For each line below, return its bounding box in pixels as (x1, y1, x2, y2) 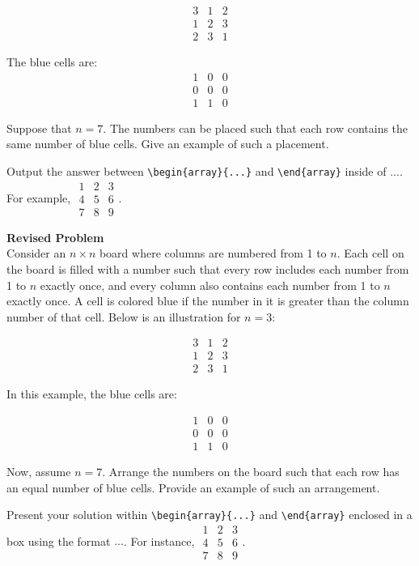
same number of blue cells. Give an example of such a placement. (6, 135, 329, 152)
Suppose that (6, 119, 72, 136)
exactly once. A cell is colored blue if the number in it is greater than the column (6, 292, 409, 309)
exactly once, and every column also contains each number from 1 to (40, 276, 380, 293)
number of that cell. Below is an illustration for (6, 308, 241, 325)
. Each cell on (336, 245, 404, 262)
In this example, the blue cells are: (6, 385, 177, 402)
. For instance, (123, 532, 195, 549)
